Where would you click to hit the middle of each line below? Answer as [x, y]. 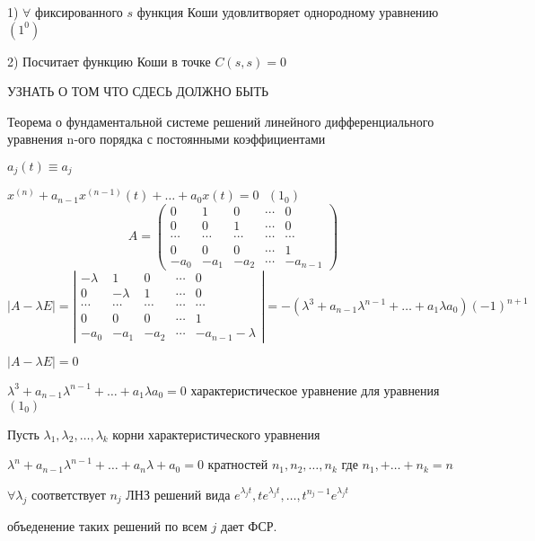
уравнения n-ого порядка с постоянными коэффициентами [167, 139]
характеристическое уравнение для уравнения [315, 390]
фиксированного [79, 12]
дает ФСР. [249, 525]
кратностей [238, 464]
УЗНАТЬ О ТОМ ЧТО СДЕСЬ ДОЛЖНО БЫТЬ [138, 91]
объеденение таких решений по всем [107, 525]
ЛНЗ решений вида [178, 494]
